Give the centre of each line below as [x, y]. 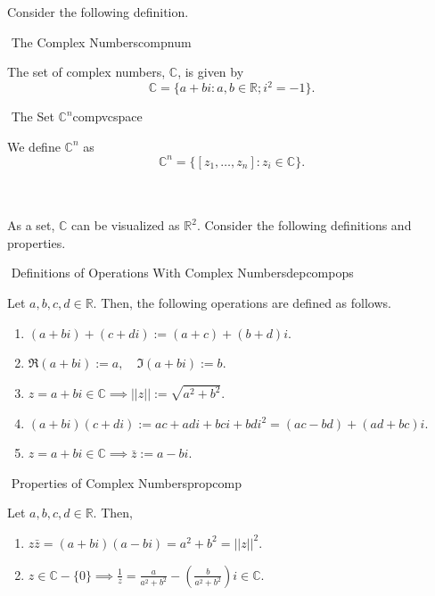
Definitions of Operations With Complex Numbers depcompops [182, 273]
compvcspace [107, 116]
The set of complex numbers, [86, 72]
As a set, [31, 225]
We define [34, 146]
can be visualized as [126, 225]
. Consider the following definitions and [304, 225]
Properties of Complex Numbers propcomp [127, 482]
